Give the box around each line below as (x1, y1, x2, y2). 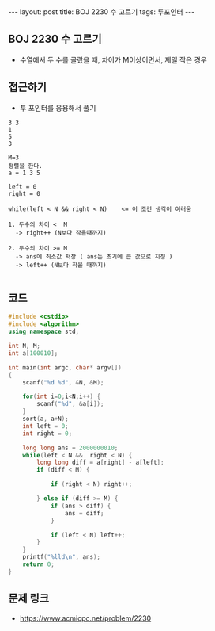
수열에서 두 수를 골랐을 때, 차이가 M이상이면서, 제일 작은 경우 (19, 55, 207, 64)
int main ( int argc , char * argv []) (8, 363, 123, 372)
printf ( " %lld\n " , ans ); (22, 553, 101, 561)
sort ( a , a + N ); (22, 415, 69, 423)
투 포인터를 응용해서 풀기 (19, 103, 96, 113)
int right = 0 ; (22, 430, 73, 438)
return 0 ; (22, 560, 55, 568)
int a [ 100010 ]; (8, 349, 58, 358)
